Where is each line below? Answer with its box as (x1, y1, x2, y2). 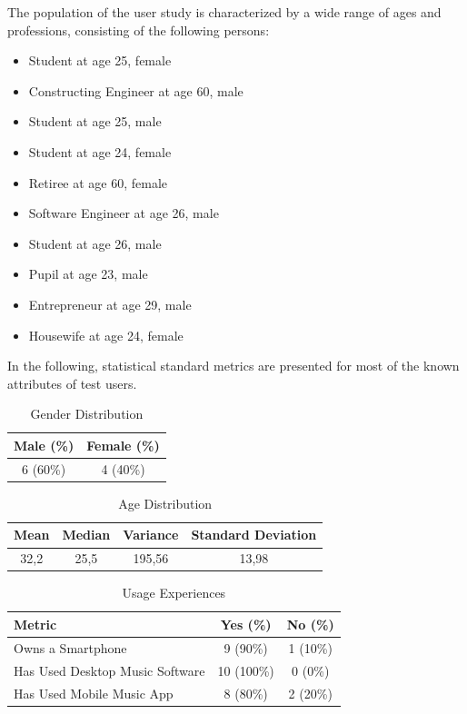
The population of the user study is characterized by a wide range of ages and (7, 3, 442, 21)
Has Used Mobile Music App (14, 683, 174, 702)
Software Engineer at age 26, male (28, 203, 219, 223)
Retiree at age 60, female (28, 173, 168, 192)
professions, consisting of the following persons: (7, 20, 270, 39)
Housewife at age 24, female (28, 325, 184, 344)
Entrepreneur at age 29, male (28, 294, 192, 313)
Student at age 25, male (28, 112, 162, 131)
